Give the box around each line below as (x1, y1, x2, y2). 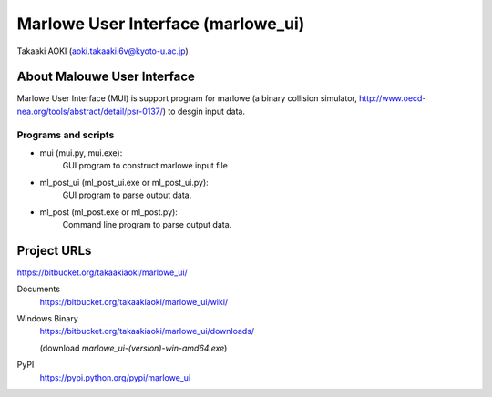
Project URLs (16, 242, 92, 259)
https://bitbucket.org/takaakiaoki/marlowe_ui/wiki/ (39, 296, 229, 307)
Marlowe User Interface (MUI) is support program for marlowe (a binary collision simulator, (16, 93, 357, 104)
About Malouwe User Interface (16, 69, 196, 85)
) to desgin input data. (162, 106, 246, 117)
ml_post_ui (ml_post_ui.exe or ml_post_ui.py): (39, 177, 209, 188)
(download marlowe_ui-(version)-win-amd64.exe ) (39, 342, 228, 353)
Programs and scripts (16, 128, 115, 141)
